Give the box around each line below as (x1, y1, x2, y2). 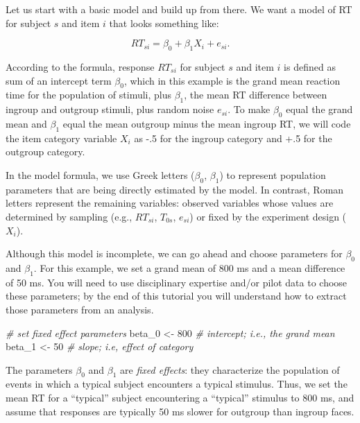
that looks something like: (109, 15, 219, 30)
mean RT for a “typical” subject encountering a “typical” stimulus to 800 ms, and (6, 390, 354, 405)
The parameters (6, 362, 73, 377)
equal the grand (286, 102, 353, 116)
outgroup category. (6, 144, 85, 159)
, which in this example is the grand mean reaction (123, 73, 341, 87)
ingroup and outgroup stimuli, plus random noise (6, 102, 214, 116)
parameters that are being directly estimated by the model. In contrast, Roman (6, 182, 344, 196)
